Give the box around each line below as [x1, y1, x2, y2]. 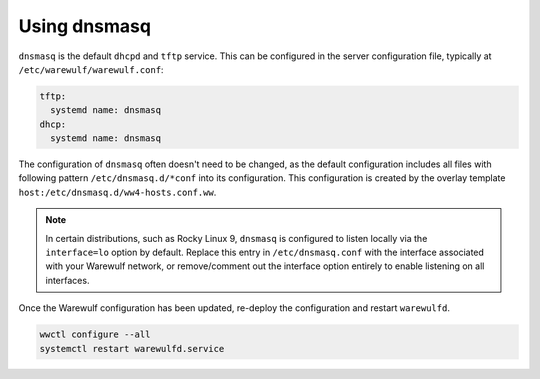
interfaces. [45, 274, 90, 286]
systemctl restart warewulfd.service [39, 343, 225, 354]
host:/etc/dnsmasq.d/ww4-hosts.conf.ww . [18, 186, 217, 198]
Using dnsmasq [18, 15, 152, 37]
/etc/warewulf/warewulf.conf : [18, 63, 164, 75]
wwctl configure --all [39, 329, 151, 340]
